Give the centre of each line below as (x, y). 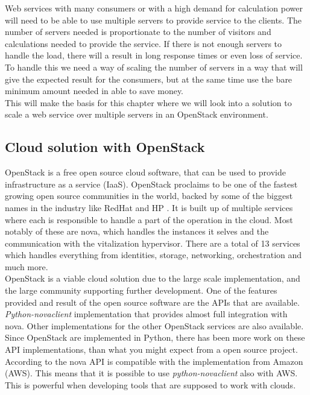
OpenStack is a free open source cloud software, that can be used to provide (145, 172)
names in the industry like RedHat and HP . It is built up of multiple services (149, 207)
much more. (27, 266)
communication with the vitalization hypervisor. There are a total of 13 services (153, 243)
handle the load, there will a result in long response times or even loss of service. (154, 55)
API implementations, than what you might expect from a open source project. (151, 349)
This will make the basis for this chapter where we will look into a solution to (148, 102)
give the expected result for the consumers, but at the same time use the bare (149, 79)
